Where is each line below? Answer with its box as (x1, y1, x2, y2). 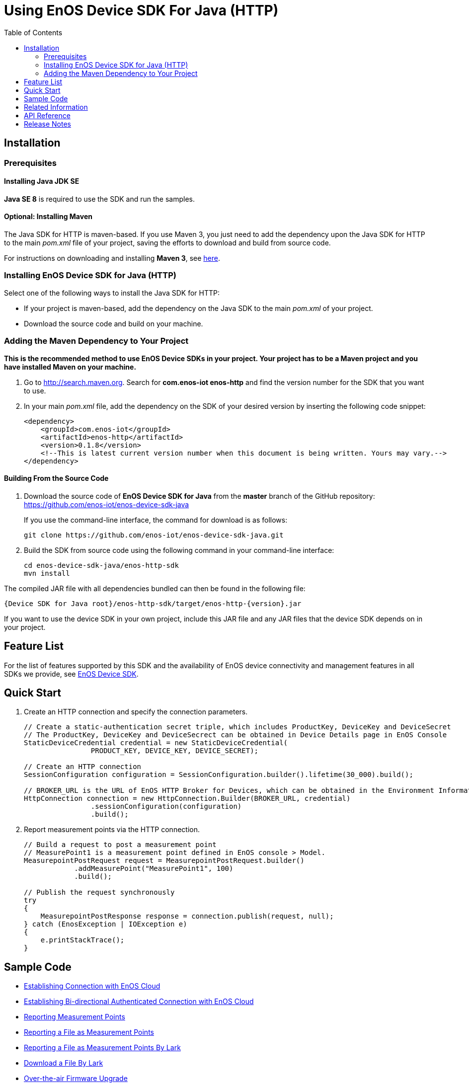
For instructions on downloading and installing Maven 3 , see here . (4, 254, 221, 263)
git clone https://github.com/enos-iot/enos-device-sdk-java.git (24, 531, 284, 539)
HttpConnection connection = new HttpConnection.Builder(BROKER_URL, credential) (24, 794, 351, 803)
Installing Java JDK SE (4, 177, 79, 186)
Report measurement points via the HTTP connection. (24, 825, 200, 834)
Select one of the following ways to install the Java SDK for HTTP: (4, 288, 220, 297)
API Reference (24, 111, 71, 120)
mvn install (24, 569, 70, 577)
